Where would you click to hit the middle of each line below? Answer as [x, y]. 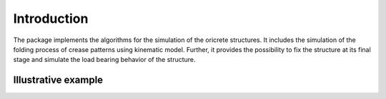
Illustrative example [58, 80]
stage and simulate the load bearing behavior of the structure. [104, 60]
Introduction [51, 19]
